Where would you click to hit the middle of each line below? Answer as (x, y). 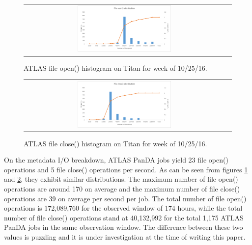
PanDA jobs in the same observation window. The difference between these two (124, 227)
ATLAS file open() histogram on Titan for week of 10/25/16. (115, 68)
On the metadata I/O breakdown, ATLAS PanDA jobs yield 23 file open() (116, 160)
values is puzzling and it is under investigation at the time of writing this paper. (125, 236)
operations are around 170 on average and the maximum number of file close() (122, 188)
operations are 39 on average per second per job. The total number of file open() (125, 198)
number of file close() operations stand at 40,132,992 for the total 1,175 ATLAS (124, 217)
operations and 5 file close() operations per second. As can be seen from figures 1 (126, 169)
